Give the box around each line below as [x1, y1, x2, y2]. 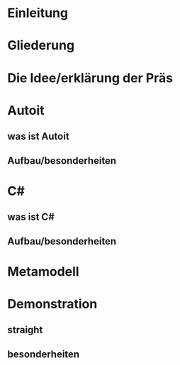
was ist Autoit [7, 130, 69, 142]
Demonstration [7, 296, 98, 312]
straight [7, 324, 43, 336]
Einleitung [7, 5, 69, 21]
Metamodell [7, 264, 79, 279]
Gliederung [7, 38, 75, 54]
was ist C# [7, 211, 55, 223]
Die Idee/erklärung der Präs [7, 69, 174, 86]
